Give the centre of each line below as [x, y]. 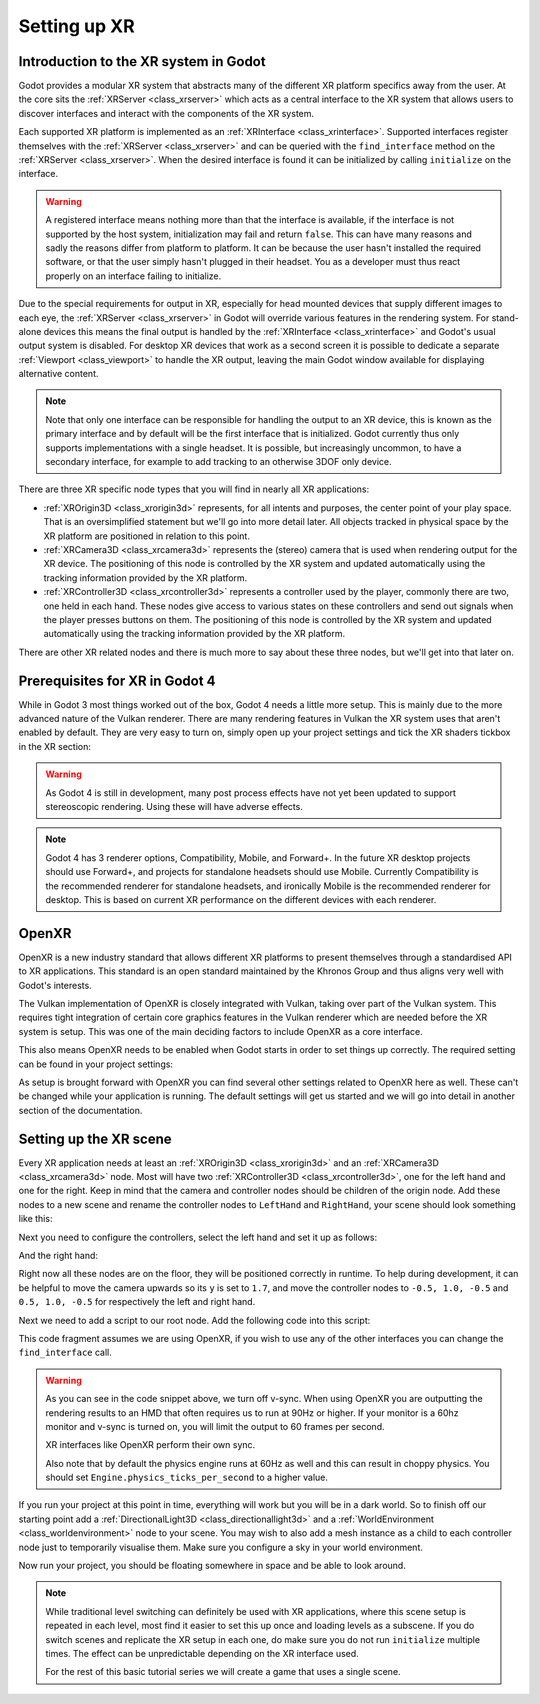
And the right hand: [58, 1255]
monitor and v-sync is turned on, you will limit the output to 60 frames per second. [215, 1426]
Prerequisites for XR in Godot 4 [117, 680]
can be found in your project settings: [96, 1064]
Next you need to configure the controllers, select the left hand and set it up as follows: [198, 1237]
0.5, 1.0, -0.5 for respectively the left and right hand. [137, 1302]
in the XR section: [55, 746]
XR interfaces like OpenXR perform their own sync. [150, 1445]
